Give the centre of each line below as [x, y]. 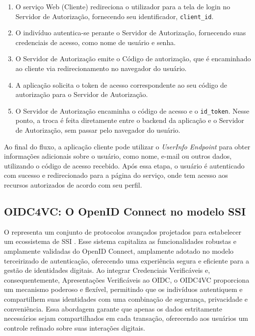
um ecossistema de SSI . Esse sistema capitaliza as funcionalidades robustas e [120, 241]
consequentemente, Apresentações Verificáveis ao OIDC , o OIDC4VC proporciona [127, 279]
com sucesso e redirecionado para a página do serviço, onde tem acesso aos [116, 175]
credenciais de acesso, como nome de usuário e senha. [96, 42]
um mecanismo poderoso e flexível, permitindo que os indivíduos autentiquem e [123, 289]
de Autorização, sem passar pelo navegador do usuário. [98, 130]
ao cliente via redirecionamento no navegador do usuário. [101, 68]
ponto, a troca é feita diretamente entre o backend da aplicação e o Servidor [130, 120]
